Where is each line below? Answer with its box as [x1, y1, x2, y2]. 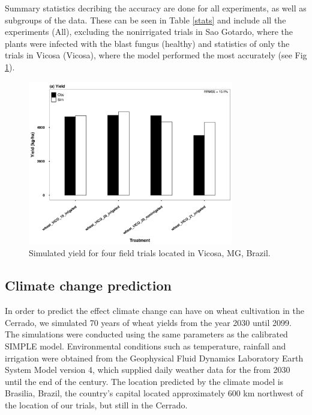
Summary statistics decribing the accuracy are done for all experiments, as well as [5, 2, 307, 14]
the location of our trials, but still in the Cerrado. [5, 398, 188, 411]
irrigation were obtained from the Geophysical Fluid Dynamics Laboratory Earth [5, 351, 304, 364]
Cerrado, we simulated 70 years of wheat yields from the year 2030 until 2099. [5, 316, 292, 328]
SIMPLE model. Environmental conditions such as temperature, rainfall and [5, 340, 286, 352]
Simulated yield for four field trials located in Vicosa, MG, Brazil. [29, 247, 271, 259]
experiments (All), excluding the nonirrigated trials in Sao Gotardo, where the [5, 25, 293, 38]
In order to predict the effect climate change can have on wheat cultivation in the [5, 304, 305, 317]
